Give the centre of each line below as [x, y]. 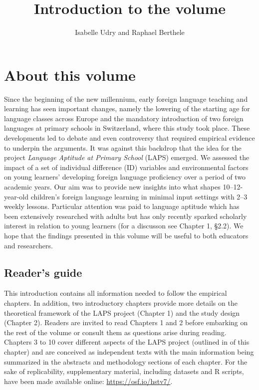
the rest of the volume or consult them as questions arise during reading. [115, 332]
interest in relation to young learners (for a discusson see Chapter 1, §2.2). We [124, 226]
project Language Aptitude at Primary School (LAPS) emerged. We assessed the [127, 157]
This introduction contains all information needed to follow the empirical [116, 293]
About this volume [70, 75]
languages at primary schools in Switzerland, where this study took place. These [127, 128]
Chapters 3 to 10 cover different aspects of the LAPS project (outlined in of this [127, 342]
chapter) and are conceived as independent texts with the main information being [129, 351]
